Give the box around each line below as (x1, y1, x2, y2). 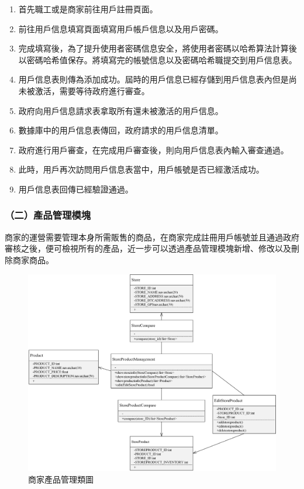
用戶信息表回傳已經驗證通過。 (18, 182, 133, 195)
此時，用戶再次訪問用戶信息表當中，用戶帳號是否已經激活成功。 (18, 163, 264, 175)
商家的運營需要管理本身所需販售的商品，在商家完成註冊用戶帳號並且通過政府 (5, 230, 299, 243)
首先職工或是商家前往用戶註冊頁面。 (18, 3, 158, 15)
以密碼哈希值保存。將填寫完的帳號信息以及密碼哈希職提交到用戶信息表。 (18, 53, 297, 66)
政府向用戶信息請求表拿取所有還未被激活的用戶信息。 (18, 104, 223, 116)
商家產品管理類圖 (28, 473, 94, 485)
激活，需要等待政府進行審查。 (34, 84, 150, 97)
